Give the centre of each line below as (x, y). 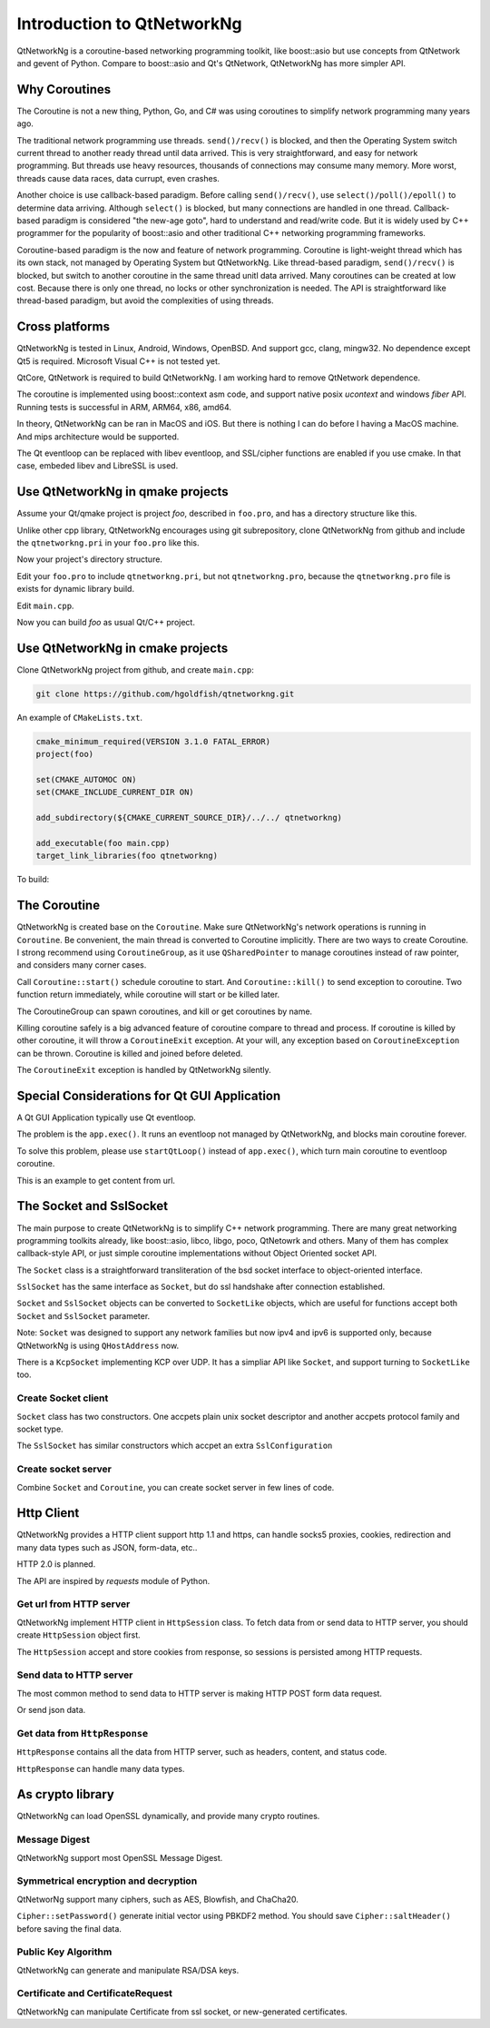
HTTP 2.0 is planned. (56, 1564)
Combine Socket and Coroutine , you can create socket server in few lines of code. (176, 1487)
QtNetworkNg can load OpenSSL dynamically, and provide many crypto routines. (168, 1816)
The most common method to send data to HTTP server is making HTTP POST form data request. (200, 1693)
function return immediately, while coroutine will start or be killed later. (148, 995)
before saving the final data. (69, 1928)
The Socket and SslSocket (93, 1206)
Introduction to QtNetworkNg (129, 24)
